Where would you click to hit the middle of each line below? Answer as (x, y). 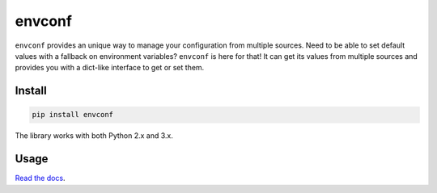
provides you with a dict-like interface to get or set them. (110, 68)
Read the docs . (40, 178)
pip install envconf (72, 115)
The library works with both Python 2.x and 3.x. (94, 136)
